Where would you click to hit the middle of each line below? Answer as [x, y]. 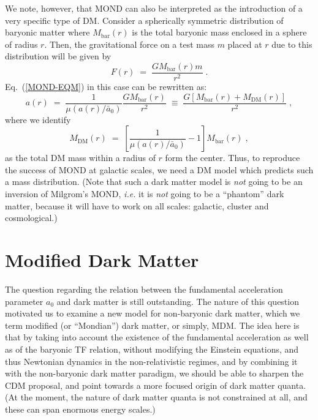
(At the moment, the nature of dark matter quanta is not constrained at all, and [156, 397]
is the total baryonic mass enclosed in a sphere [219, 32]
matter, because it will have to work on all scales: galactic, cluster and [137, 205]
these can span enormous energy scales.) [80, 409]
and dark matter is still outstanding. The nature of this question [178, 301]
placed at [245, 44]
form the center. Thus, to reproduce [233, 158]
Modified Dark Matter [102, 260]
